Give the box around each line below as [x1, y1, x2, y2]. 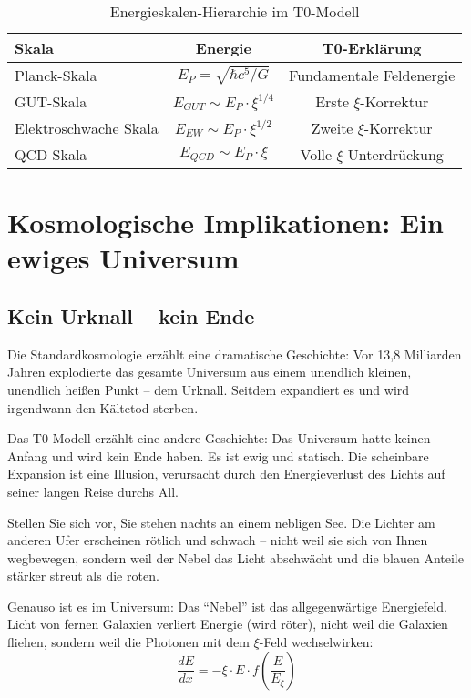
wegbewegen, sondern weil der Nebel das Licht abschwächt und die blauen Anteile [7, 548, 464, 567]
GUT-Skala [15, 91, 87, 112]
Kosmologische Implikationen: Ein [7, 204, 444, 241]
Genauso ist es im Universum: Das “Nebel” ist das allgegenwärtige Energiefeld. [7, 596, 447, 615]
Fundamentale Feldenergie [289, 65, 456, 86]
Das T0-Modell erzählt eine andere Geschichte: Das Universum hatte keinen [7, 429, 431, 448]
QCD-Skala [15, 144, 87, 165]
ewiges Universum [7, 239, 240, 277]
